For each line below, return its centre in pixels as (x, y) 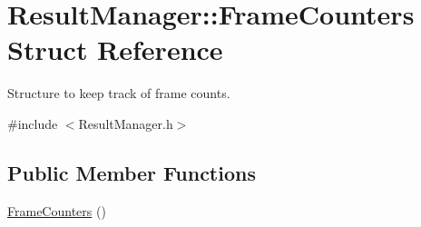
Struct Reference (115, 49)
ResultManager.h (126, 123)
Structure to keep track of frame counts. (119, 93)
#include (33, 123)
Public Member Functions (132, 172)
